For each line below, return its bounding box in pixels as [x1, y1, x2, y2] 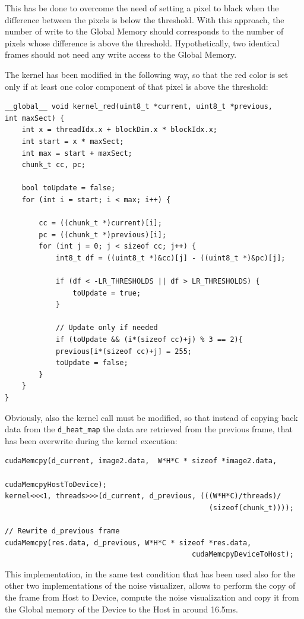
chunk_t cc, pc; [21, 161, 86, 169]
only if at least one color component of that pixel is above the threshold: [5, 80, 268, 92]
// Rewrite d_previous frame [5, 527, 120, 535]
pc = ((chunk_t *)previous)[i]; [39, 230, 167, 239]
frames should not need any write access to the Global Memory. [5, 48, 237, 61]
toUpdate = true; [72, 288, 141, 297]
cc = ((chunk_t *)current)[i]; [39, 219, 162, 228]
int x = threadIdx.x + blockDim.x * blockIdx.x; [21, 125, 217, 134]
